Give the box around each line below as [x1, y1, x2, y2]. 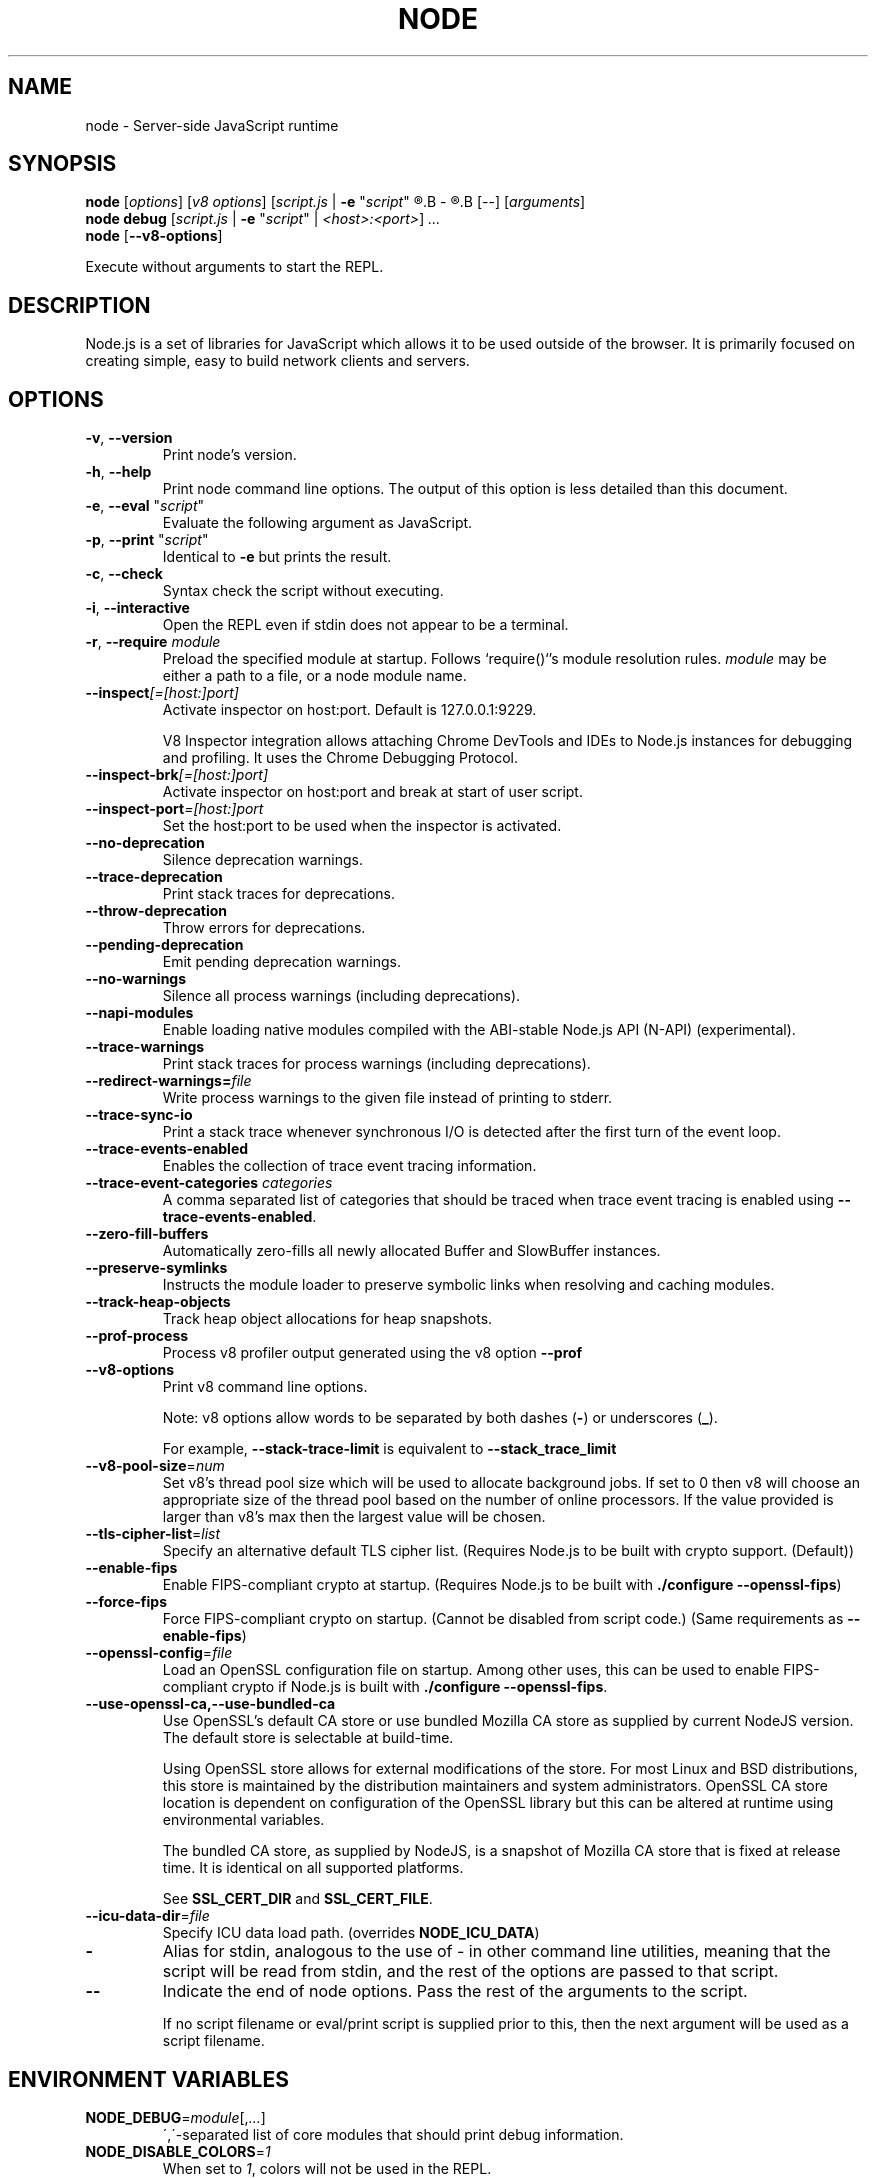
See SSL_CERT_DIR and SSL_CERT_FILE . [162, 1890, 433, 1908]
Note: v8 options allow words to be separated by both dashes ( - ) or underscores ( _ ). [162, 1409, 718, 1427]
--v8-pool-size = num [85, 1457, 225, 1475]
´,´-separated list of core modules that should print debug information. [162, 2125, 624, 2143]
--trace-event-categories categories [85, 1174, 333, 1192]
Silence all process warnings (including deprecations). [162, 987, 521, 1005]
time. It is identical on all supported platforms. [162, 1859, 464, 1877]
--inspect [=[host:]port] [85, 684, 239, 702]
